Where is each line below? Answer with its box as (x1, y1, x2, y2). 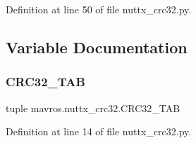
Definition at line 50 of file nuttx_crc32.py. (6, 2, 192, 16)
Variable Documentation (6, 36, 188, 57)
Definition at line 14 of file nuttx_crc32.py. (6, 124, 192, 139)
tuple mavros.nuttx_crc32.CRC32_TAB (6, 100, 180, 115)
